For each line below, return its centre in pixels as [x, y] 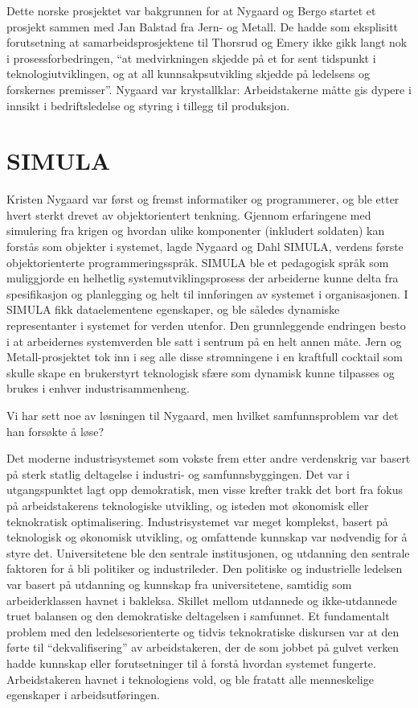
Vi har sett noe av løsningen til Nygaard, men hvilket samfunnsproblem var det [203, 415]
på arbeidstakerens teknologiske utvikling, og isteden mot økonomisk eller [188, 505]
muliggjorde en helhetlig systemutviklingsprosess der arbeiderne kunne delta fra [203, 278]
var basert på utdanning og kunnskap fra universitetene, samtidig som [179, 584]
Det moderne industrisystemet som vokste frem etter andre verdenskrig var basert [209, 458]
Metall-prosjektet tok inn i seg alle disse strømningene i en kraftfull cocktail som [205, 357]
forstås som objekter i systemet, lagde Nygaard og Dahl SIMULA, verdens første [205, 247]
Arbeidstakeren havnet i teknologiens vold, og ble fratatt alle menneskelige [190, 679]
